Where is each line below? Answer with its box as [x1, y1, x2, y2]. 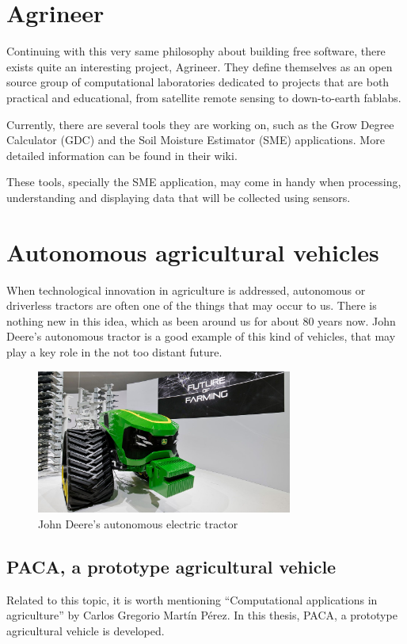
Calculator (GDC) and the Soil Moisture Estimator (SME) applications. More [6, 131, 385, 148]
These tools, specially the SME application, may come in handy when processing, [6, 173, 401, 190]
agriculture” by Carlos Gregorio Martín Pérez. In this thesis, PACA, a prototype [6, 607, 397, 623]
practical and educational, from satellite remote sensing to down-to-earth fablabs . [6, 89, 401, 105]
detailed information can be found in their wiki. [6, 147, 238, 163]
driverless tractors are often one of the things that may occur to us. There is [6, 297, 377, 314]
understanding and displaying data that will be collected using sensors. [6, 189, 351, 205]
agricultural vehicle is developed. [6, 622, 165, 638]
